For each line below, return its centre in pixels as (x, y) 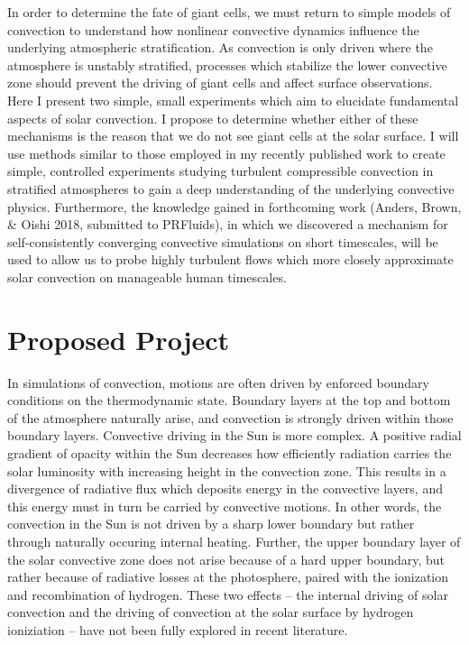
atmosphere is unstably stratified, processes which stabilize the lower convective (227, 64)
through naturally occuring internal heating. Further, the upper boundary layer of (234, 541)
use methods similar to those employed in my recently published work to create (226, 153)
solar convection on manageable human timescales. (147, 276)
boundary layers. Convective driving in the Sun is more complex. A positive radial (234, 435)
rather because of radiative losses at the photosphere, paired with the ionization (228, 577)
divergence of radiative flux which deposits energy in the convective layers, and (225, 488)
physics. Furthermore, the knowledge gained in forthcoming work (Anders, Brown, (234, 206)
